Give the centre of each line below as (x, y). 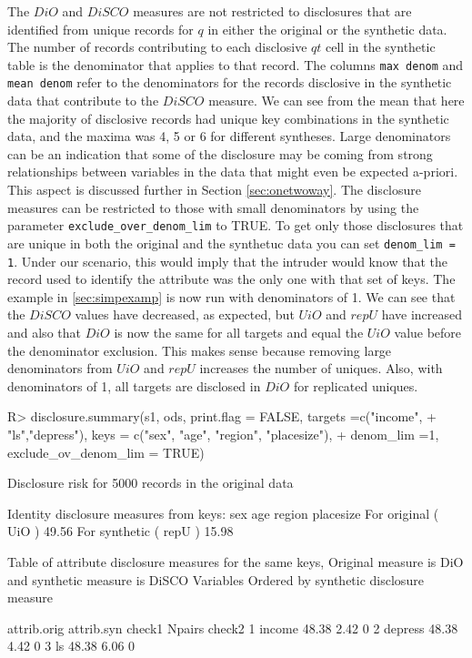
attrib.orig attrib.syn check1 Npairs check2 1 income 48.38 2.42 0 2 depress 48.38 (233, 628)
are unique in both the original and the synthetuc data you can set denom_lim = (231, 243)
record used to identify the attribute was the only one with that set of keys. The (231, 279)
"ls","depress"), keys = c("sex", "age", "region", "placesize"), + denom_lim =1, (223, 434)
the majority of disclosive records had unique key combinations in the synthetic (228, 118)
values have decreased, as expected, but (185, 314)
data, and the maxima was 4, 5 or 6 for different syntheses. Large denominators (229, 136)
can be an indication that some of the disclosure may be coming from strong (220, 153)
